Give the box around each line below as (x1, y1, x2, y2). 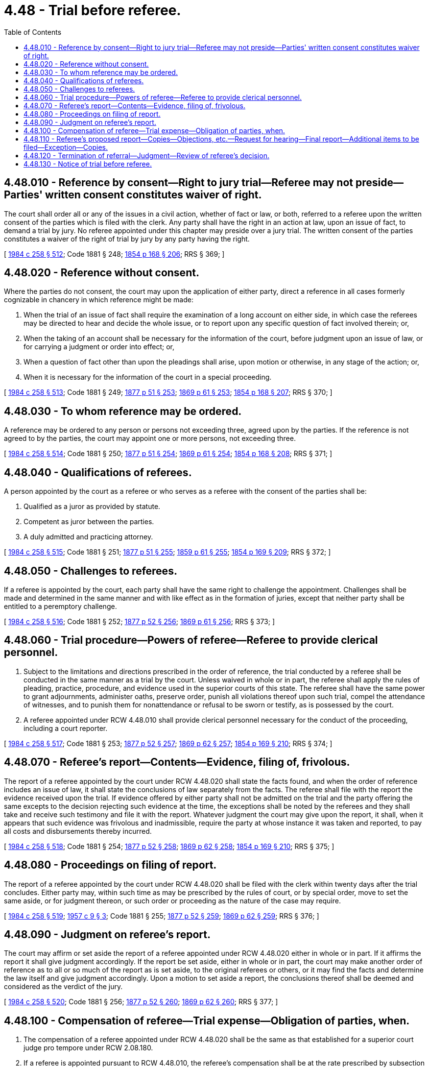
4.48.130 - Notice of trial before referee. (24, 159, 152, 168)
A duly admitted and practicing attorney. (24, 533, 153, 541)
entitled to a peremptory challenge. (4, 602, 117, 610)
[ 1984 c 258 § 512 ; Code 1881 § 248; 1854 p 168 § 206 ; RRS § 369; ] (4, 249, 225, 258)
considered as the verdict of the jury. (4, 982, 123, 991)
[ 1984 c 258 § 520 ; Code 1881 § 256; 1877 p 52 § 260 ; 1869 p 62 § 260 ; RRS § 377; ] (4, 997, 278, 1006)
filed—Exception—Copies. (24, 143, 108, 151)
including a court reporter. (24, 724, 108, 732)
